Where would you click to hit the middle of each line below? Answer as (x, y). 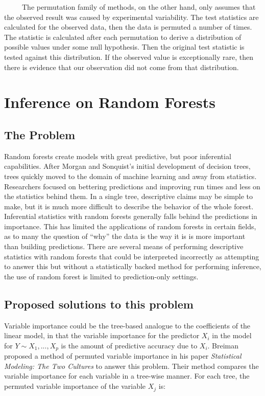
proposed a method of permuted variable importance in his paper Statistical (123, 356)
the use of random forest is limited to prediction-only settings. (101, 276)
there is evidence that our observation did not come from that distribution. (122, 67)
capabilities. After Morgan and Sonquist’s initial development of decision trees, (127, 166)
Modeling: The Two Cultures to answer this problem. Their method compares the (131, 366)
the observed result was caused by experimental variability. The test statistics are (131, 17)
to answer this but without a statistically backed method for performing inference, (133, 266)
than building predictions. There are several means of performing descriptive (124, 246)
